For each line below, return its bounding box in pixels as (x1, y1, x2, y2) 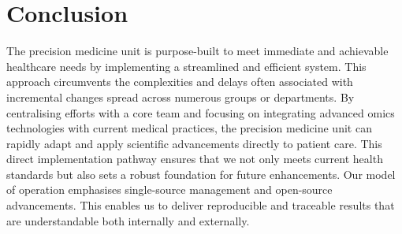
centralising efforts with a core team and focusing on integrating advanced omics (6, 104, 395, 121)
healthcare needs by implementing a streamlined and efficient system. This (6, 58, 367, 74)
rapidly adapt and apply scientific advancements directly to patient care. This (6, 135, 382, 151)
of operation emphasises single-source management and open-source (6, 181, 333, 198)
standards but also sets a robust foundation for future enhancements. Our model (6, 165, 396, 182)
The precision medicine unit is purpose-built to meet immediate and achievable (6, 43, 389, 59)
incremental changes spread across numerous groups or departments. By (6, 88, 355, 105)
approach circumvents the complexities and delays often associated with (6, 73, 353, 90)
